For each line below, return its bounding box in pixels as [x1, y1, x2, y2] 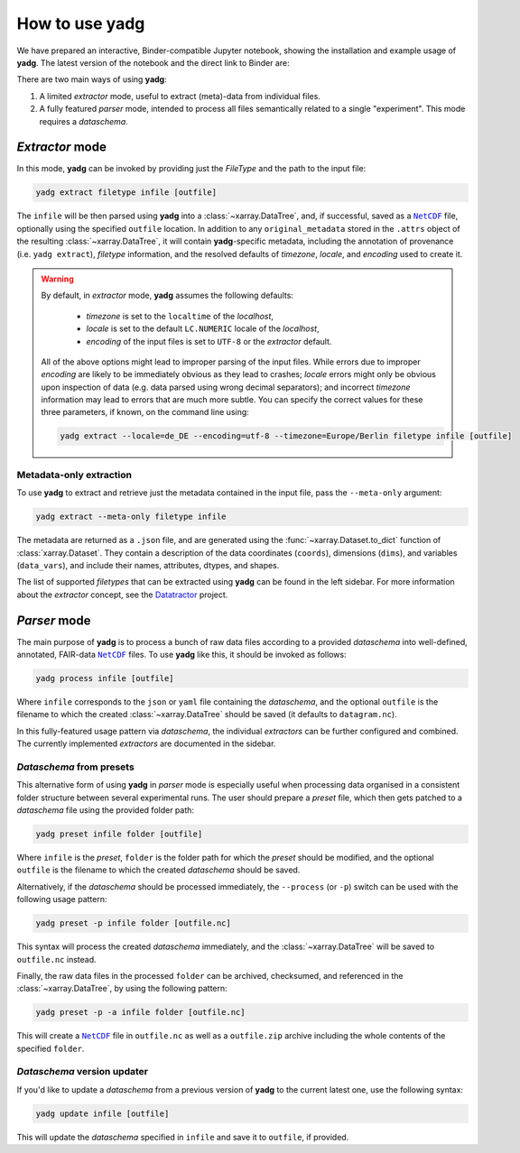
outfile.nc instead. [16, 954, 97, 964]
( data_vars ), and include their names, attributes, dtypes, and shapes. [16, 559, 280, 570]
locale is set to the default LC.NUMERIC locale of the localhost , [86, 323, 320, 334]
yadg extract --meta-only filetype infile [35, 512, 227, 522]
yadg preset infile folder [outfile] [35, 829, 203, 839]
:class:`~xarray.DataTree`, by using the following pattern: [16, 983, 227, 994]
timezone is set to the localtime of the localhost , [86, 310, 274, 321]
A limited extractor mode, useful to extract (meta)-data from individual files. [39, 90, 320, 101]
